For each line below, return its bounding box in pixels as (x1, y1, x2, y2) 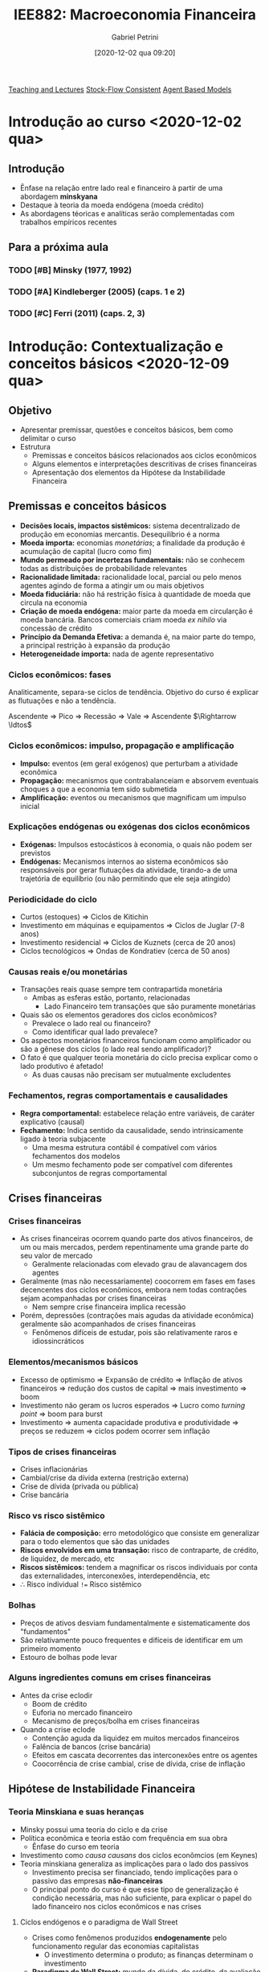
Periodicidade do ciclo (8, 894, 98, 905)
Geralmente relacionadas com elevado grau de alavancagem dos (31, 1259, 247, 1269)
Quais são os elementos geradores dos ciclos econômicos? (19, 1010, 218, 1020)
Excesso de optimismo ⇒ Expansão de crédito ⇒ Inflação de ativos (19, 1374, 243, 1384)
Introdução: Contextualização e (8, 338, 223, 355)
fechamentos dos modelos (31, 1151, 120, 1161)
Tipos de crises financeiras (8, 1446, 117, 1457)
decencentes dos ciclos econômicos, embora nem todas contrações (19, 1285, 247, 1295)
